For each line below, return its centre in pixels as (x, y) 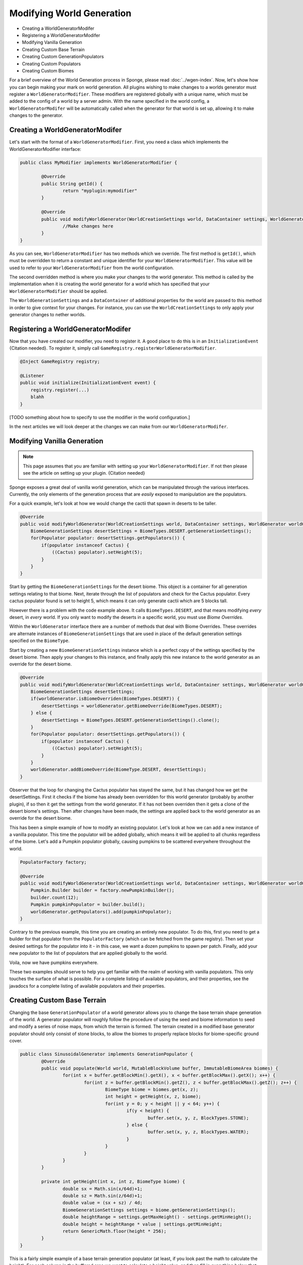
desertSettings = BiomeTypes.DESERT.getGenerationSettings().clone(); (130, 720)
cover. (16, 1041)
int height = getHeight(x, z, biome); (153, 1097)
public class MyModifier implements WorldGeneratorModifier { (98, 162)
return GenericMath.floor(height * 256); (114, 1231)
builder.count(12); (55, 897)
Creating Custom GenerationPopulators (63, 57)
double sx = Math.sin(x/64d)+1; (103, 1189)
